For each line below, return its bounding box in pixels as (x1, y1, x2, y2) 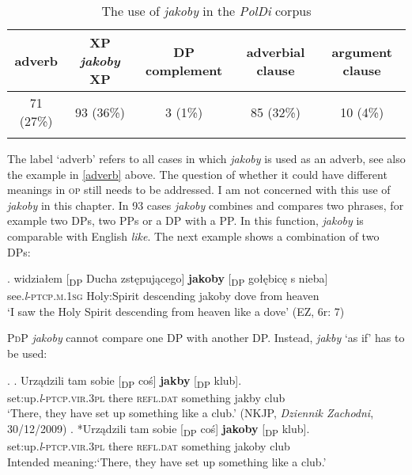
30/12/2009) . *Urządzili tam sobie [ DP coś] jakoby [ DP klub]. (7, 420, 310, 439)
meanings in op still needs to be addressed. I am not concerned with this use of (7, 181, 391, 198)
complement (146, 60, 223, 79)
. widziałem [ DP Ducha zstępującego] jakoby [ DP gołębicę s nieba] (7, 270, 328, 288)
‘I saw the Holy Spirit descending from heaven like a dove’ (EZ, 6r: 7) (7, 302, 345, 319)
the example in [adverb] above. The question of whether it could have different (7, 165, 387, 182)
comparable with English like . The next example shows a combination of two (7, 227, 380, 244)
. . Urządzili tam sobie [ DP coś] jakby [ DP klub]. (7, 371, 242, 390)
